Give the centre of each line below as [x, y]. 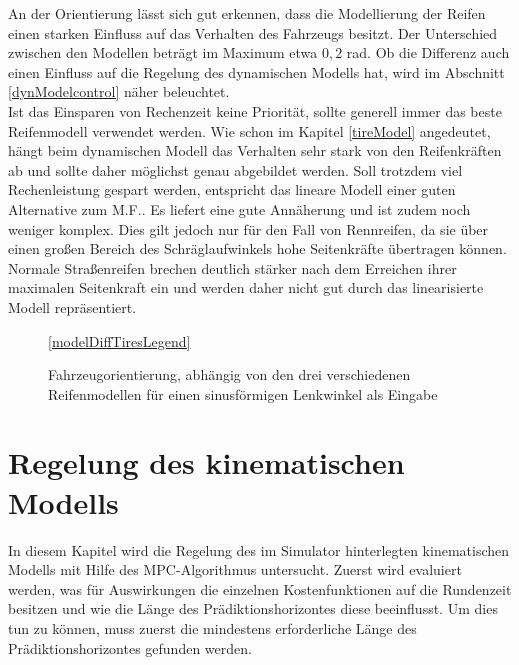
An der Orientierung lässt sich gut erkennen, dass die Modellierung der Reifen [247, 13]
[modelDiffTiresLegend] [119, 340]
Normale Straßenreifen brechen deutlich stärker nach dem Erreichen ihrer [232, 267]
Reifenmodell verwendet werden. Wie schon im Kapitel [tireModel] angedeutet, [249, 130]
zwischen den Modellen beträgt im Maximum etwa [163, 52]
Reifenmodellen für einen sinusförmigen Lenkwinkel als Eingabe [243, 393]
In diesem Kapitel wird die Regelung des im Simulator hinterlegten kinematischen [259, 549]
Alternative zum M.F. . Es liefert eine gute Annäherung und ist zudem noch [239, 208]
